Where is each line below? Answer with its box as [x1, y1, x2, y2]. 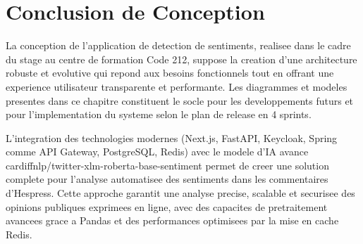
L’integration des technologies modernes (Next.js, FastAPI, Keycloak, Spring [6, 130, 338, 145]
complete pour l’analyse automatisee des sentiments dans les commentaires [6, 172, 328, 186]
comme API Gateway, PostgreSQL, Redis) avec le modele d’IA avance [6, 144, 309, 159]
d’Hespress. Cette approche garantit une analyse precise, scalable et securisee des [6, 186, 355, 200]
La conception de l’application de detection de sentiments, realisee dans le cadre [6, 38, 351, 53]
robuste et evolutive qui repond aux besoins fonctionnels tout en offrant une [6, 65, 334, 80]
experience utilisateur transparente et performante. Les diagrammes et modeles [6, 79, 347, 94]
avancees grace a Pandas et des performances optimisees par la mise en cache [6, 213, 339, 228]
